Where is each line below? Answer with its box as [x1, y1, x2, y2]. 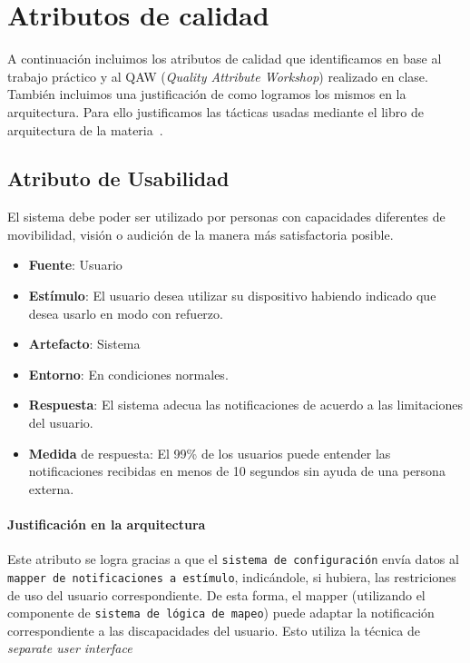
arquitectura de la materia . [7, 120, 163, 139]
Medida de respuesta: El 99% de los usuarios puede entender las [28, 443, 391, 462]
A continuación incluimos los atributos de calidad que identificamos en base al [7, 49, 442, 68]
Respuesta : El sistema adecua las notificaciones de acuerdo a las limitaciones [28, 395, 463, 414]
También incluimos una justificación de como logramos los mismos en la [7, 84, 406, 104]
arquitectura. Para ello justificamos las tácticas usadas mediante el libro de [7, 102, 424, 121]
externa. [28, 479, 74, 498]
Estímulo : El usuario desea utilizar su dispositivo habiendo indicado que [28, 286, 436, 305]
